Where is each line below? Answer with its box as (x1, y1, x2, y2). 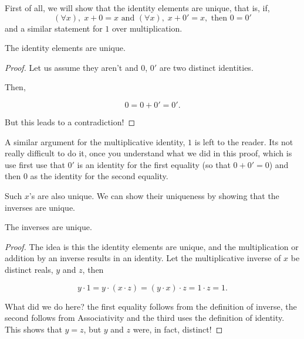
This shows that (5, 323, 62, 335)
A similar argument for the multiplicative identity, (5, 135, 185, 148)
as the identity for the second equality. (30, 170, 168, 182)
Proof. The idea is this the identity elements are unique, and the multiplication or (5, 240, 299, 252)
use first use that (5, 158, 65, 170)
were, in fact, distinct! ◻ (133, 323, 223, 335)
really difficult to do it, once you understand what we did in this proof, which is (5, 147, 292, 159)
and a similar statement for (5, 22, 103, 34)
